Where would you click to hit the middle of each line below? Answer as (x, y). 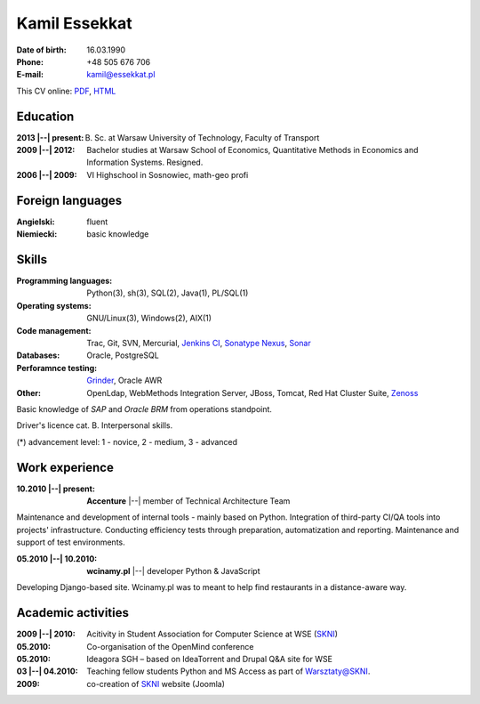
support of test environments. (71, 542)
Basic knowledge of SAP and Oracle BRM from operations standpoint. (144, 409)
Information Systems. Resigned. (145, 162)
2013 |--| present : (50, 137)
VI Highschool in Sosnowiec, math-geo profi (168, 174)
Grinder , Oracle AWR (124, 380)
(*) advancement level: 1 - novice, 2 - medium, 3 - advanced (127, 441)
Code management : (54, 330)
